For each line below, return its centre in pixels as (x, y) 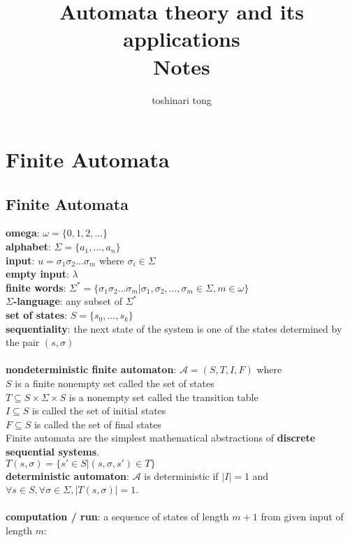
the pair (23, 342)
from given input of (302, 517)
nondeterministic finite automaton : (91, 369)
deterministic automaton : (67, 475)
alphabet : (28, 247)
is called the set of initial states (99, 411)
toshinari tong (182, 99)
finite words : (36, 287)
